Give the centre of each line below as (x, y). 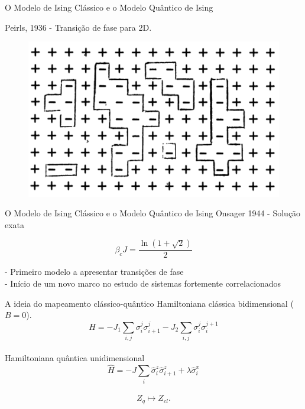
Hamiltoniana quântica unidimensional (75, 358)
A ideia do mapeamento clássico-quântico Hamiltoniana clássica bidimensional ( (149, 303)
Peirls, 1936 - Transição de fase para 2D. (78, 27)
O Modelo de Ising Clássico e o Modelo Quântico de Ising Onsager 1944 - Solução (153, 213)
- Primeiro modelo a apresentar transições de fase (94, 272)
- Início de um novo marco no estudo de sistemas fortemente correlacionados (143, 283)
